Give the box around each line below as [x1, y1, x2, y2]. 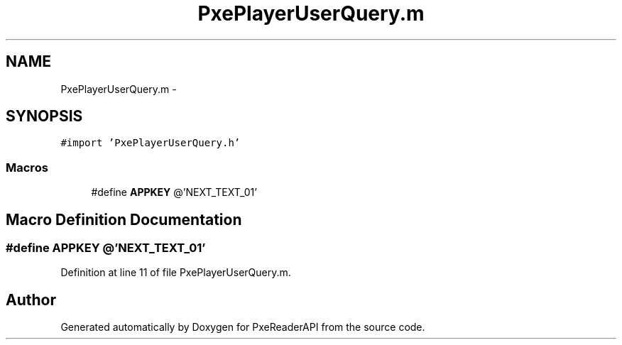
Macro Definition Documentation [6, 210, 242, 229]
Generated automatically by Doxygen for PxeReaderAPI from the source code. [60, 321, 425, 334]
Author [6, 290, 56, 309]
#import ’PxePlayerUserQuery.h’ [60, 137, 241, 149]
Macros [6, 160, 48, 175]
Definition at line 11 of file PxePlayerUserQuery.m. [60, 266, 291, 279]
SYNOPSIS [6, 107, 83, 126]
